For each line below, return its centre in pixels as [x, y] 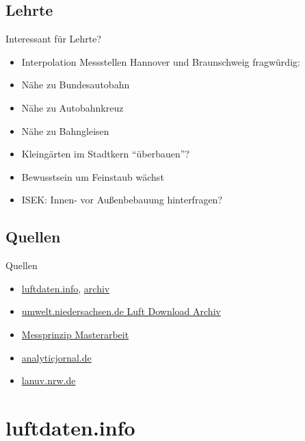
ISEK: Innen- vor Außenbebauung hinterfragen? [122, 200]
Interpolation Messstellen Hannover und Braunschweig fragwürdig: [161, 61]
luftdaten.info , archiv [66, 288]
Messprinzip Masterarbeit [75, 334]
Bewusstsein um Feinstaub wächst [93, 176]
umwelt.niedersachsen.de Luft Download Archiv [121, 311]
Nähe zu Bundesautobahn [76, 85]
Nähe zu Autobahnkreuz [72, 107]
